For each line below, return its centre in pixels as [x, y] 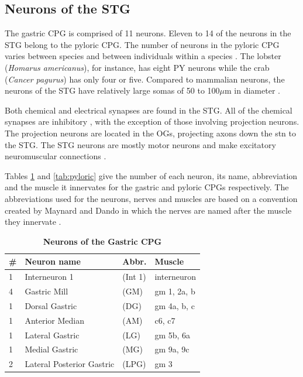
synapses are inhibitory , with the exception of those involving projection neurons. [152, 121]
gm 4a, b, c [175, 305]
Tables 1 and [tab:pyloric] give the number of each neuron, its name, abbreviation [151, 175]
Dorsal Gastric [51, 305]
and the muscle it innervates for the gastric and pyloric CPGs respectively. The [147, 187]
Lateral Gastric [52, 335]
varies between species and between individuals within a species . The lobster [143, 56]
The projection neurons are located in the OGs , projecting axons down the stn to [150, 133]
